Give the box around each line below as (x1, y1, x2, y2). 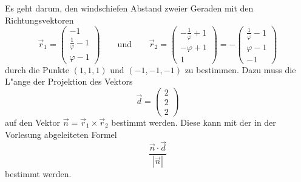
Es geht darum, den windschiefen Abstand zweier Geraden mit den (5, 2, 254, 14)
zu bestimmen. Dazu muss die (184, 63, 296, 76)
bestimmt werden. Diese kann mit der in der (111, 116, 276, 129)
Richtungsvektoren (5, 13, 74, 26)
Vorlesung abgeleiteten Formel (5, 128, 117, 140)
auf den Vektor (5, 116, 61, 129)
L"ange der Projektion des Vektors (5, 75, 133, 88)
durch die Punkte (5, 63, 70, 76)
